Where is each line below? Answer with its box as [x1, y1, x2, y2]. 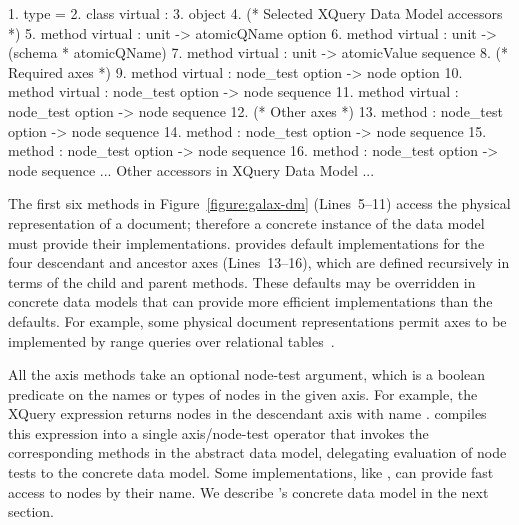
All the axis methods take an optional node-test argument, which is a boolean [8, 364, 486, 385]
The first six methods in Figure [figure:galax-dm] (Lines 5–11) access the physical [8, 193, 511, 214]
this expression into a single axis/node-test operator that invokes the [8, 422, 429, 443]
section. [8, 501, 54, 522]
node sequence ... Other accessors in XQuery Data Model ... [8, 159, 375, 180]
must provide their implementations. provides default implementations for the [8, 232, 485, 253]
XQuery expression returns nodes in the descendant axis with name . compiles [8, 403, 487, 424]
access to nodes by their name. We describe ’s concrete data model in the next [8, 481, 489, 502]
